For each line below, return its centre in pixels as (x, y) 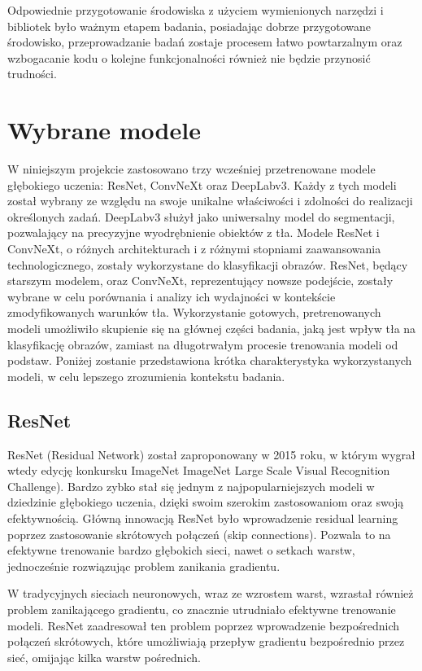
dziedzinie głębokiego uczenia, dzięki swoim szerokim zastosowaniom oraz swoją (206, 502)
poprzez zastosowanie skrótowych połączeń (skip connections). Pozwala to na (199, 534)
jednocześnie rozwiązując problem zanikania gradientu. (144, 566)
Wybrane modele (104, 130)
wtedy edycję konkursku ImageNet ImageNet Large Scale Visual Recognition (199, 470)
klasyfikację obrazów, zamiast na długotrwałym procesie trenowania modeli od (203, 344)
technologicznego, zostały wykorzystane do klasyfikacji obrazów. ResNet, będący (208, 264)
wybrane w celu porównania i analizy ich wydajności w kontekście (172, 296)
